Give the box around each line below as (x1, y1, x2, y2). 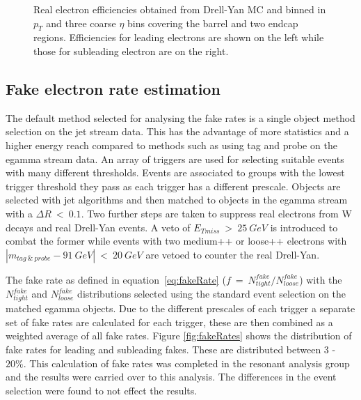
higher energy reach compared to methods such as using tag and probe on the (6, 137, 337, 152)
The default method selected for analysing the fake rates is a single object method (6, 110, 355, 125)
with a (6, 206, 33, 220)
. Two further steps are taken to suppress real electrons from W (81, 206, 352, 220)
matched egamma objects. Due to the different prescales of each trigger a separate (6, 301, 355, 316)
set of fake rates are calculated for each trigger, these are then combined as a (6, 314, 333, 329)
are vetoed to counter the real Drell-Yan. (145, 247, 320, 261)
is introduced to (270, 220, 338, 234)
